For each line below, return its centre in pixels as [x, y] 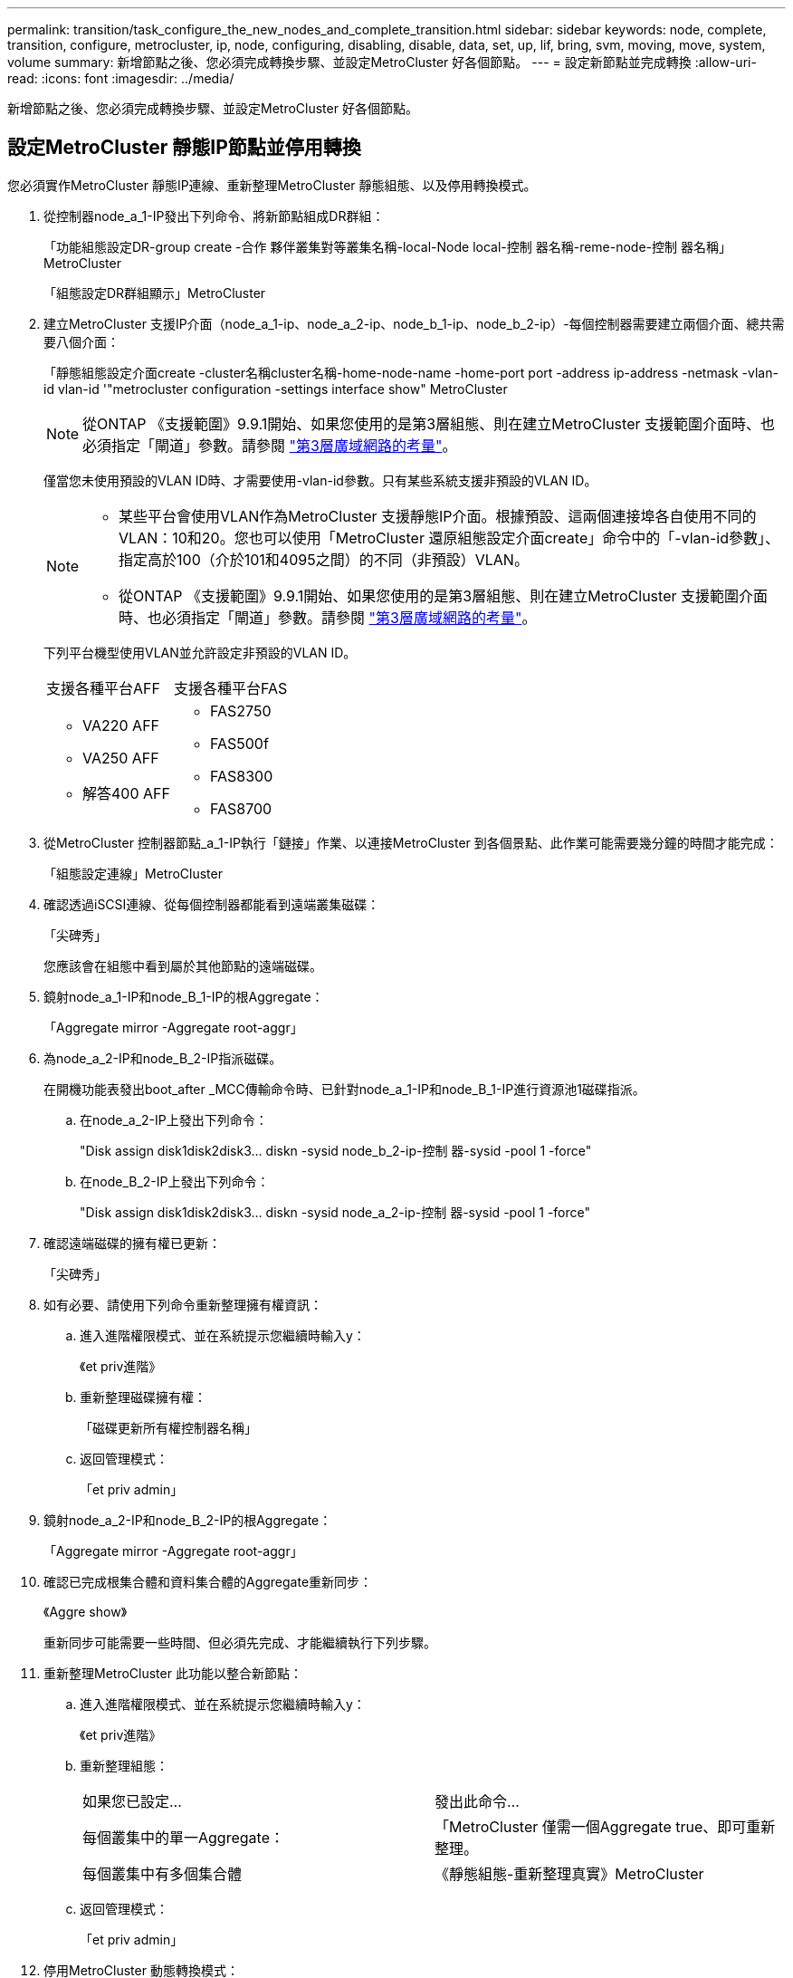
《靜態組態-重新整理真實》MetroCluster [569, 1873]
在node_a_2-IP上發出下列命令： [174, 1119]
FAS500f [239, 743]
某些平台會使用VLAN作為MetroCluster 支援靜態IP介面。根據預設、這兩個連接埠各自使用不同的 [438, 516]
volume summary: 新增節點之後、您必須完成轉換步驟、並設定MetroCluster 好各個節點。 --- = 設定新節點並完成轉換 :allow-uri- [382, 62]
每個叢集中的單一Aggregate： [183, 1837]
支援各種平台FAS [230, 688]
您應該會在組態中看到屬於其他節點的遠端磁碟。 [183, 965]
